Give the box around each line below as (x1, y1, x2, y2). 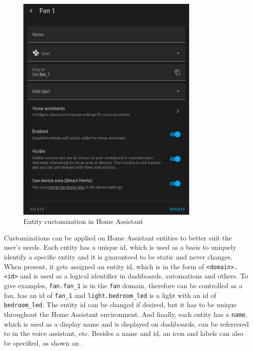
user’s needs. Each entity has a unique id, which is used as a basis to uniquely (4, 242, 236, 252)
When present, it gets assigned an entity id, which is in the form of (4, 261, 204, 271)
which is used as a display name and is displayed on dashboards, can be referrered (4, 318, 249, 329)
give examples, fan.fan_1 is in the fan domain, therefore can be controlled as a (4, 280, 243, 290)
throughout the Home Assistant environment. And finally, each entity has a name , (4, 309, 248, 319)
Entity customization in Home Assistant (23, 216, 143, 226)
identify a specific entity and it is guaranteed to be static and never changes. (4, 252, 233, 262)
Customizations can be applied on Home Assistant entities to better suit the (4, 232, 232, 242)
